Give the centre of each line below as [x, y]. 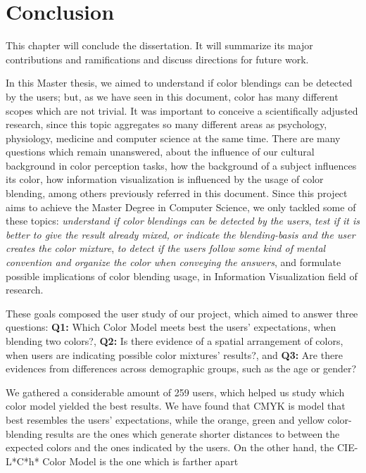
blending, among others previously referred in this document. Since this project [177, 193]
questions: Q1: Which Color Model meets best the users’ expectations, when [171, 327]
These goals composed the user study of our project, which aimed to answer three [182, 313]
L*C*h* [23, 461]
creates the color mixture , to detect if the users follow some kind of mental [166, 248]
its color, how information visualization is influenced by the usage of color [165, 179]
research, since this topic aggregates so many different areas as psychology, [166, 124]
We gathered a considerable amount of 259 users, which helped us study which [175, 392]
